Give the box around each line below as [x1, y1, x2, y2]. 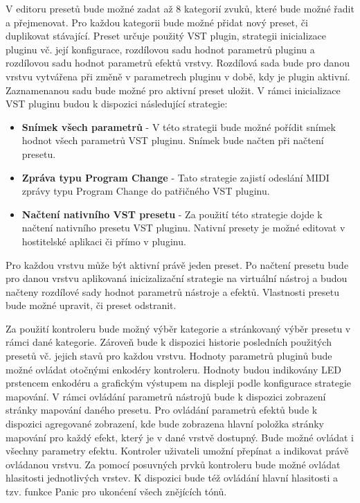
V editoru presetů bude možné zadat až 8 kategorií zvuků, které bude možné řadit [6, 1, 354, 15]
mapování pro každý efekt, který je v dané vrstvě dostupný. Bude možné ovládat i [6, 430, 354, 444]
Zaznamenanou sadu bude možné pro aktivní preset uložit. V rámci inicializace [6, 82, 341, 97]
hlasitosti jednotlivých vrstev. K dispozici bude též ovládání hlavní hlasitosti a [6, 470, 339, 485]
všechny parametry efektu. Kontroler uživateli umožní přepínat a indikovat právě [6, 443, 349, 458]
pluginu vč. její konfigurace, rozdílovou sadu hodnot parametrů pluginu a [6, 42, 315, 56]
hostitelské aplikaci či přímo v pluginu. [21, 233, 186, 248]
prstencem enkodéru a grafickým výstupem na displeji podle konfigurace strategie [6, 376, 352, 390]
